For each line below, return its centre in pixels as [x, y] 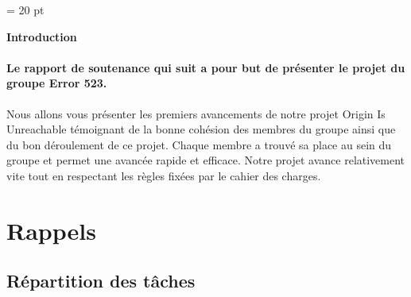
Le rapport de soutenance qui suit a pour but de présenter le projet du [206, 67]
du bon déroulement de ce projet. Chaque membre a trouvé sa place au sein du [199, 144]
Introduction [42, 36]
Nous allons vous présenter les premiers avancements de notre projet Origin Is [196, 113]
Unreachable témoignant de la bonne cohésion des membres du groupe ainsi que [201, 129]
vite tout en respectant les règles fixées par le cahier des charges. [164, 175]
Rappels [51, 230]
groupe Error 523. [57, 83]
